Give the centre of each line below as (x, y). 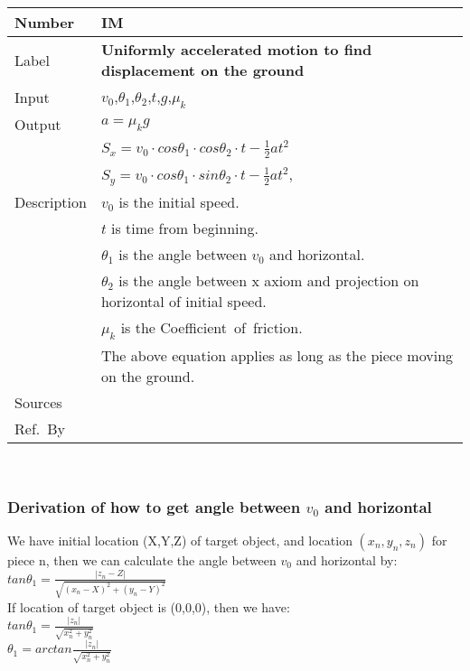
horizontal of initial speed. (183, 301)
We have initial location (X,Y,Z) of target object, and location (180, 540)
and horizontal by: (347, 559)
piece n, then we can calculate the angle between (142, 559)
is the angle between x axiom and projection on (269, 280)
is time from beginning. (185, 228)
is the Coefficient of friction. (211, 327)
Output (38, 125)
